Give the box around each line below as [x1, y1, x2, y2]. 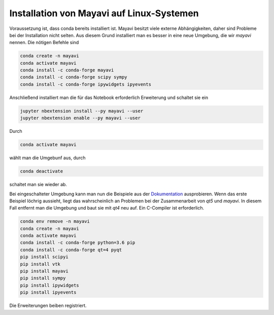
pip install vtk [20, 261, 61, 267]
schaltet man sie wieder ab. [9, 182, 67, 188]
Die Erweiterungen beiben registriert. [9, 302, 87, 309]
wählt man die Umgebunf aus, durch [9, 155, 86, 161]
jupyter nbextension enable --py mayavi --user [20, 115, 141, 121]
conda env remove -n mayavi [20, 219, 90, 224]
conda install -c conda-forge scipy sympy [20, 74, 127, 80]
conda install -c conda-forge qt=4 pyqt [20, 247, 122, 253]
